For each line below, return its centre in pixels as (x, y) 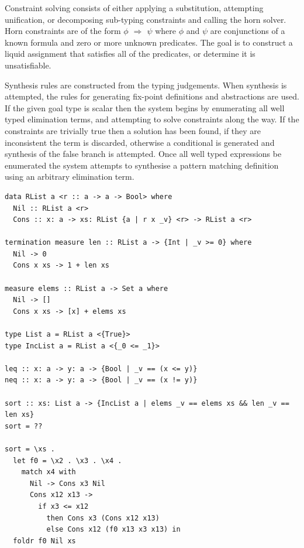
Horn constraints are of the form (63, 31)
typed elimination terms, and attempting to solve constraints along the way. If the (152, 119)
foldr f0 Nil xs (44, 541)
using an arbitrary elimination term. (70, 177)
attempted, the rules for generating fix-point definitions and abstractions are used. (152, 96)
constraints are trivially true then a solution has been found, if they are (133, 130)
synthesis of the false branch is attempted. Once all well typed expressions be (143, 154)
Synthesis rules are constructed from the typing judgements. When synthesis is (146, 85)
